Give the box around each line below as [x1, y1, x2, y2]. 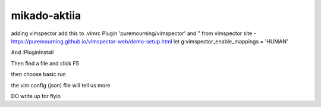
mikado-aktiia [11, 9, 81, 22]
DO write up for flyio [11, 92, 61, 99]
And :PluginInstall [11, 49, 54, 56]
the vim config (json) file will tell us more [11, 81, 111, 89]
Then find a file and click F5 [11, 59, 80, 67]
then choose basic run [11, 71, 66, 78]
